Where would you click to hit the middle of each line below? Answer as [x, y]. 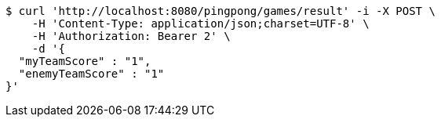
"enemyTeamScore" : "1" [91, 74]
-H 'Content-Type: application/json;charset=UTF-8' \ [200, 24]
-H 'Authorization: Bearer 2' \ [131, 36]
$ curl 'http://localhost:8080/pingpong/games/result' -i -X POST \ [220, 11]
